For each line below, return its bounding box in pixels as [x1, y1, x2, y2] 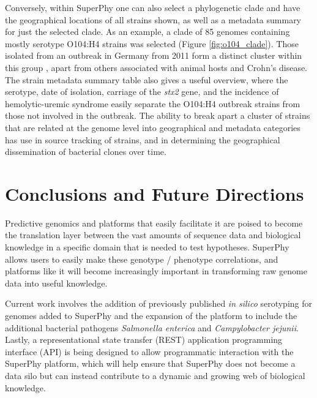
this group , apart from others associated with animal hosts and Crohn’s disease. [5, 61, 308, 73]
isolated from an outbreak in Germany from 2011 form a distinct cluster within [5, 49, 302, 62]
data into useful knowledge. [5, 276, 108, 289]
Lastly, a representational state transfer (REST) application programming [5, 333, 283, 346]
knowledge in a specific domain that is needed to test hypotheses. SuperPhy [5, 241, 289, 253]
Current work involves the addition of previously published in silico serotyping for [5, 297, 313, 310]
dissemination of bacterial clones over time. [5, 145, 166, 158]
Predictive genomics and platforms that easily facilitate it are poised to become [5, 216, 303, 229]
